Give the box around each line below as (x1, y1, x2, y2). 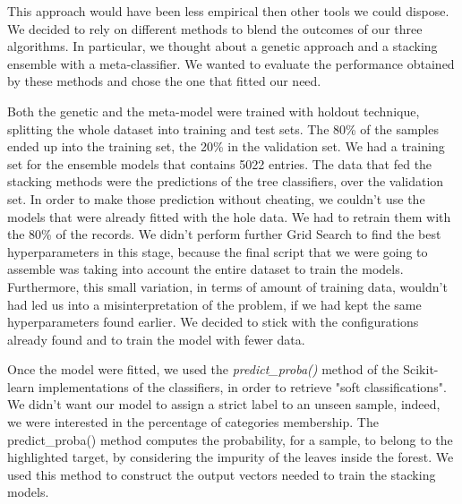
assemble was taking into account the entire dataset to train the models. (7, 260, 404, 278)
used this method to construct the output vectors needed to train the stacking (7, 465, 436, 483)
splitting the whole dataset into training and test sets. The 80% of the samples (7, 119, 439, 138)
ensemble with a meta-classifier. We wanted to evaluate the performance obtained (7, 54, 455, 73)
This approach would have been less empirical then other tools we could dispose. (7, 2, 449, 20)
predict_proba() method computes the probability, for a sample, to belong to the (7, 430, 453, 448)
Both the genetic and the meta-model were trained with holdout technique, (7, 101, 420, 120)
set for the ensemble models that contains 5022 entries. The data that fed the (7, 154, 432, 173)
